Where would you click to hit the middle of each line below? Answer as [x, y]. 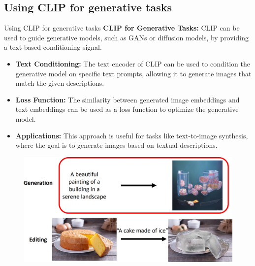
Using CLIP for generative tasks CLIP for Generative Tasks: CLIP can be [122, 28]
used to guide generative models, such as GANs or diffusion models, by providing [126, 37]
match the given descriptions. [60, 83]
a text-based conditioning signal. [53, 47]
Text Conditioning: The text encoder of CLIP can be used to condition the [133, 63]
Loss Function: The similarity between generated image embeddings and [127, 99]
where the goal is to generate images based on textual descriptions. [116, 145]
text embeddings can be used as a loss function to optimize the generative [127, 109]
